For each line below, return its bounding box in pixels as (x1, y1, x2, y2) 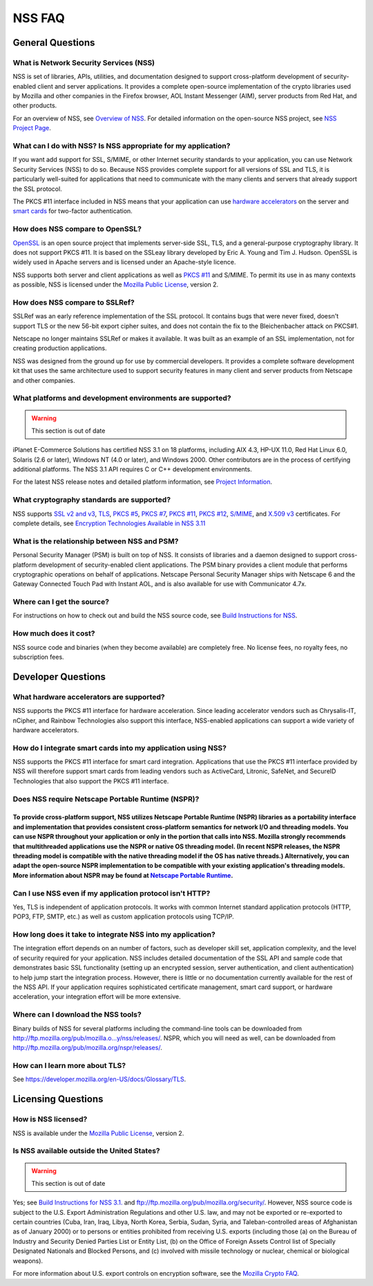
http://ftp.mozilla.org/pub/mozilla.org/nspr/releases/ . (12, 1044, 162, 1052)
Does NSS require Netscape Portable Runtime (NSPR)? (12, 794, 200, 804)
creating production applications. (12, 344, 107, 352)
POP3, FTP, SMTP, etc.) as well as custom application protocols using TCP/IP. (12, 912, 234, 921)
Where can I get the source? (12, 597, 110, 607)
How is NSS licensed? (12, 1114, 88, 1124)
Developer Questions (12, 671, 106, 682)
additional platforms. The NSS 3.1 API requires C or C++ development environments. (12, 465, 252, 473)
